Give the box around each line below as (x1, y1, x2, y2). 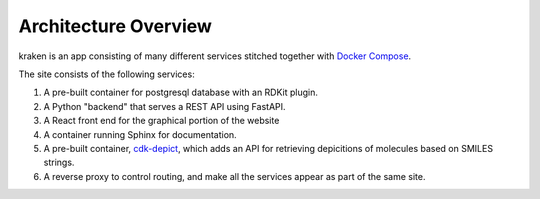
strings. (43, 156, 75, 169)
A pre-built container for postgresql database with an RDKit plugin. (43, 86, 319, 99)
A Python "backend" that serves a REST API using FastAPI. (43, 100, 286, 112)
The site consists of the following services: (18, 68, 195, 80)
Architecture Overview (18, 15, 212, 37)
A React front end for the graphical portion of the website (43, 115, 280, 127)
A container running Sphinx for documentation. (43, 128, 237, 140)
